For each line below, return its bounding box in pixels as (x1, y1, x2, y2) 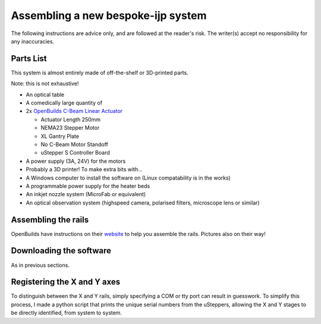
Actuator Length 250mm (40, 116, 101, 123)
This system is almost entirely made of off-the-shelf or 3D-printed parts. (11, 69, 188, 76)
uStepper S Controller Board (40, 149, 110, 156)
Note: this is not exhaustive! (11, 80, 80, 87)
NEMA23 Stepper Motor (40, 124, 100, 131)
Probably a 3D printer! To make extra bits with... (26, 166, 143, 173)
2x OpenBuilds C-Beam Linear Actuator (26, 108, 123, 115)
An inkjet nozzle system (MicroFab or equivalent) (26, 191, 146, 198)
